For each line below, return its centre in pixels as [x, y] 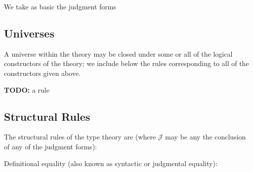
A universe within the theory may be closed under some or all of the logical [118, 53]
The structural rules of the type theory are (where [80, 137]
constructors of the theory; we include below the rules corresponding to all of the [126, 63]
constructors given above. [42, 73]
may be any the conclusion [206, 137]
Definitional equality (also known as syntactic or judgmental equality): [111, 163]
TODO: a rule [27, 89]
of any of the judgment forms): [50, 146]
